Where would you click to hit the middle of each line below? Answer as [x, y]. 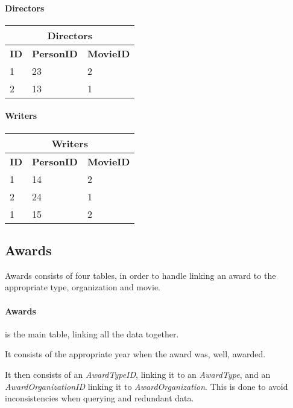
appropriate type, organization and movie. [83, 287]
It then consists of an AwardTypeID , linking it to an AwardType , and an [138, 374]
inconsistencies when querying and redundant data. [99, 398]
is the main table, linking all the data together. [92, 333]
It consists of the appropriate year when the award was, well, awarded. [135, 354]
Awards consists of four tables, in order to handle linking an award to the [140, 275]
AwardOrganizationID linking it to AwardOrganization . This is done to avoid [146, 386]
